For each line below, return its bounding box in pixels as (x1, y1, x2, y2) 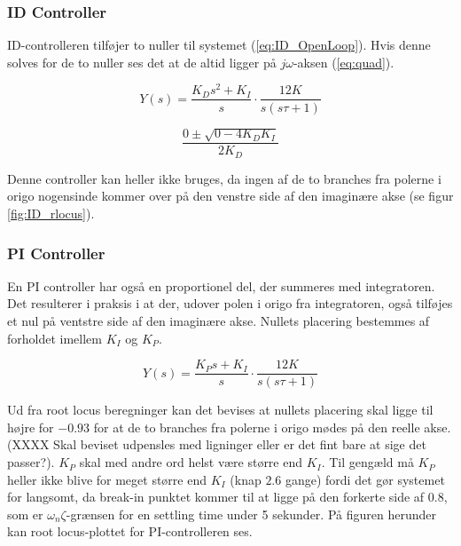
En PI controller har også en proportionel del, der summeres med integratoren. (7, 276, 435, 295)
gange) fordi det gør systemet (285, 470, 445, 488)
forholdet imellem (7, 328, 102, 347)
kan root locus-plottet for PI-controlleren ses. (7, 522, 253, 541)
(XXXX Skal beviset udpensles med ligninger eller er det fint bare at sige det (7, 435, 426, 454)
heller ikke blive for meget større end (7, 470, 207, 488)
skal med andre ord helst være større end (79, 453, 303, 471)
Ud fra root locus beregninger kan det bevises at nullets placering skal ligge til (7, 400, 434, 419)
